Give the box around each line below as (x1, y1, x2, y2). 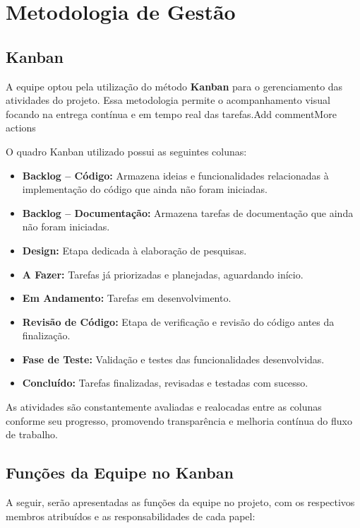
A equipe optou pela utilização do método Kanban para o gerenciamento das (6, 78, 343, 93)
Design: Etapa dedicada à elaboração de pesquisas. (22, 242, 247, 257)
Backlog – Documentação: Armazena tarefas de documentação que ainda (22, 205, 354, 220)
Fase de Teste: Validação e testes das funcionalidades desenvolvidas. (22, 351, 325, 366)
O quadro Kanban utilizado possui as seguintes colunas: (6, 143, 247, 158)
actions (6, 120, 36, 135)
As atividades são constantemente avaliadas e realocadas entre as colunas (6, 399, 322, 414)
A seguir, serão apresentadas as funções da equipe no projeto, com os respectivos (6, 495, 355, 510)
